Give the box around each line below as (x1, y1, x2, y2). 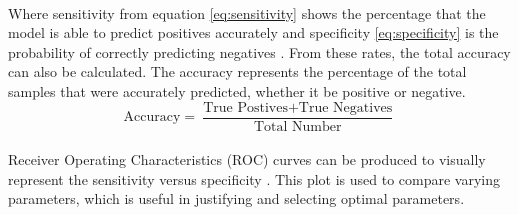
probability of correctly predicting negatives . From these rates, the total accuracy (8, 41, 511, 62)
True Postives (203, 100, 288, 115)
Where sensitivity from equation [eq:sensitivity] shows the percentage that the (8, 2, 486, 23)
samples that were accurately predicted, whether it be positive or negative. (8, 80, 466, 101)
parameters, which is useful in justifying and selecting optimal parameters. (8, 188, 465, 209)
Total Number (253, 119, 342, 134)
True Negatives (298, 100, 393, 115)
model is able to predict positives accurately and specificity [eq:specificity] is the (8, 22, 499, 43)
